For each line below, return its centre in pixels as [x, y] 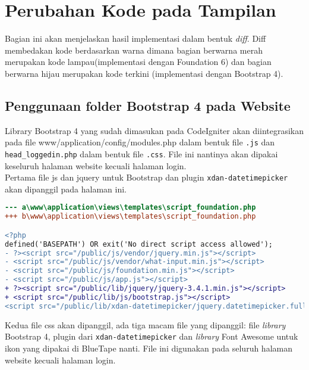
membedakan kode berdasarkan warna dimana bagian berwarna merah [134, 50]
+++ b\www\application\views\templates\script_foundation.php [130, 217]
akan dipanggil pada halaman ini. [66, 189]
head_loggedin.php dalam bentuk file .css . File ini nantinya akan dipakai [141, 153]
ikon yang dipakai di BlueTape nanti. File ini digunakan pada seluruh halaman [149, 348]
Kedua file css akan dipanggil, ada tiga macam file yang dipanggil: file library [145, 324]
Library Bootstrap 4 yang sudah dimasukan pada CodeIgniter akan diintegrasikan [154, 130]
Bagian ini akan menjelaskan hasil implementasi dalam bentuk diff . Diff [135, 38]
